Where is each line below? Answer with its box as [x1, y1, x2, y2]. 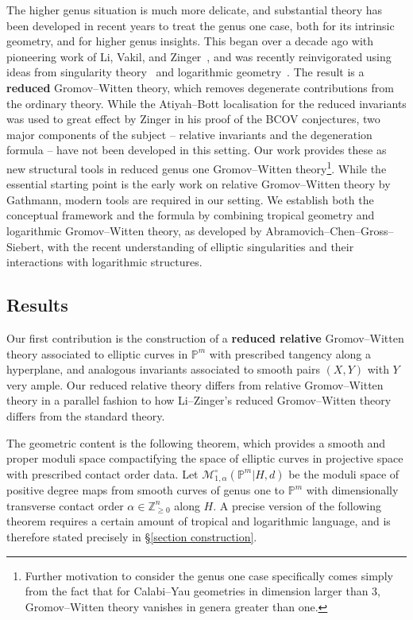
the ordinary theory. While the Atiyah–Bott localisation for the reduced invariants [6, 95, 407, 111]
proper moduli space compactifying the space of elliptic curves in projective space [6, 450, 403, 467]
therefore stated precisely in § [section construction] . [6, 528, 257, 544]
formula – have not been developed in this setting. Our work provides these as [6, 141, 387, 158]
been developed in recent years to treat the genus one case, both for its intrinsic [6, 17, 395, 33]
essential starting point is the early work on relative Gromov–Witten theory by [6, 176, 391, 192]
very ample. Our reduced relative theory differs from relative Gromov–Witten [6, 376, 384, 393]
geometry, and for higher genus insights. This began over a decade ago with [6, 33, 374, 49]
